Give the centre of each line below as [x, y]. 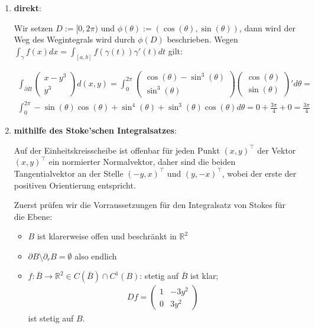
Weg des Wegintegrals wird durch [74, 39]
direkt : [27, 8]
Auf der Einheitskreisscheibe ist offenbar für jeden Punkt [117, 150]
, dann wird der [267, 27]
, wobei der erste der [259, 173]
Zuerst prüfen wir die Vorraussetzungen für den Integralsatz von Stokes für [150, 205]
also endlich [96, 256]
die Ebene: [33, 216]
